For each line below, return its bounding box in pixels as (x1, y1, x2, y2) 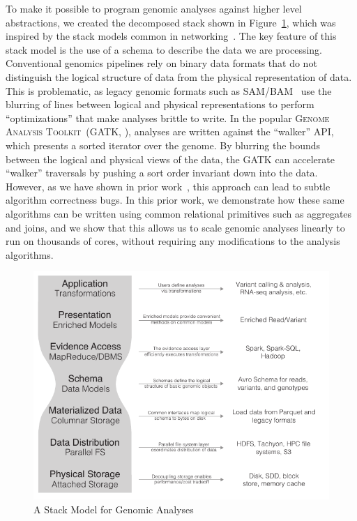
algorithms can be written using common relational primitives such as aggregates (6, 206, 352, 220)
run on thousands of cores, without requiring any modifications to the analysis (6, 234, 340, 248)
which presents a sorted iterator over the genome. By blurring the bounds (6, 137, 321, 152)
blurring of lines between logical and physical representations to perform (6, 97, 314, 112)
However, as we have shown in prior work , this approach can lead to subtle (6, 179, 331, 193)
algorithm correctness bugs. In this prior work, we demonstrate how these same (6, 192, 344, 207)
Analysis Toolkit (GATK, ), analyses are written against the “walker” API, (6, 124, 334, 139)
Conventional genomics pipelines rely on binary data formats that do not (6, 56, 317, 70)
